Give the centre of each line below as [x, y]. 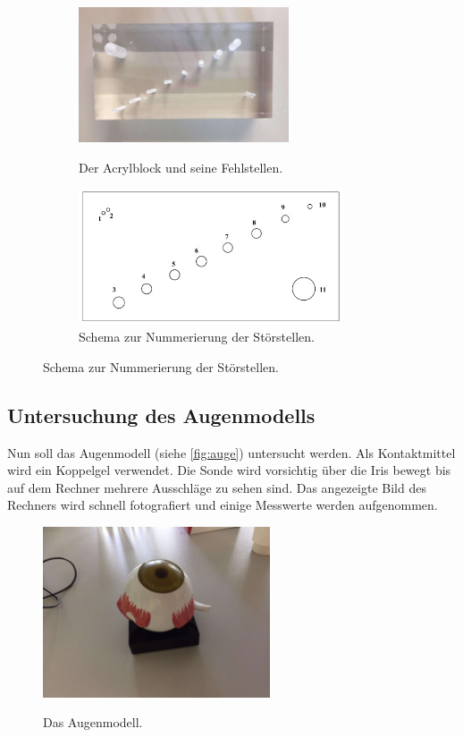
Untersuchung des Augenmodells [161, 415]
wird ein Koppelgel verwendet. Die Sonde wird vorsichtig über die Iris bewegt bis [229, 470]
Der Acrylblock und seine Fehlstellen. [181, 167]
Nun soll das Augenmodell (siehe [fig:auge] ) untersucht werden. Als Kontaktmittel [231, 452]
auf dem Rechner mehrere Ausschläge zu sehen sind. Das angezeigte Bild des [217, 487]
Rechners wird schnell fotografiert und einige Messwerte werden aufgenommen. [223, 505]
